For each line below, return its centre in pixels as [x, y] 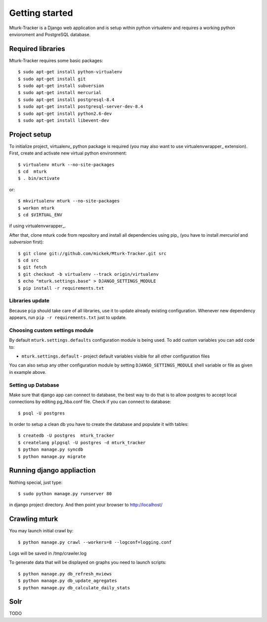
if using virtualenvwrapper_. [38, 226]
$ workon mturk [36, 208]
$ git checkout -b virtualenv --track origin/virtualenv [89, 274]
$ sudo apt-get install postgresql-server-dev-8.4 [81, 107]
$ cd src [28, 260]
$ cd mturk [32, 172]
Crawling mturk [34, 519]
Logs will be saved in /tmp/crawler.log [48, 553]
